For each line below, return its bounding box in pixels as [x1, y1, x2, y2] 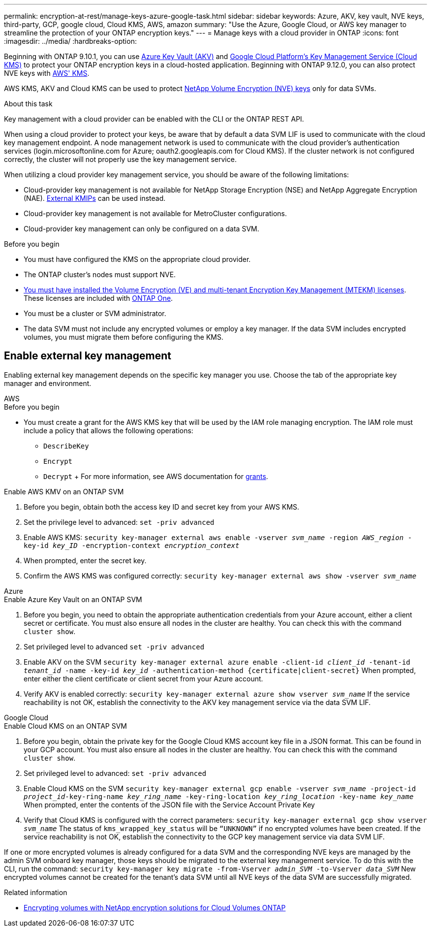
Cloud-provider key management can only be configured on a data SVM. [24, 225, 259, 233]
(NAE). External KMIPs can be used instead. [24, 194, 166, 202]
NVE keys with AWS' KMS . [4, 69, 90, 77]
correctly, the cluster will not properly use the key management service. [4, 155, 237, 163]
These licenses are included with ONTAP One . [24, 294, 173, 302]
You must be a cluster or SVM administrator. [24, 309, 166, 318]
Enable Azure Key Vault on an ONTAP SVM [4, 595, 142, 604]
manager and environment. [4, 379, 92, 387]
